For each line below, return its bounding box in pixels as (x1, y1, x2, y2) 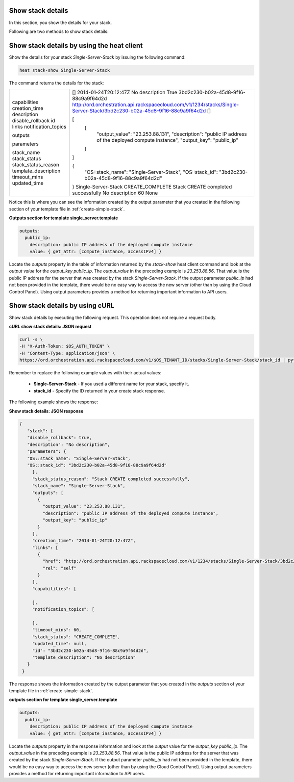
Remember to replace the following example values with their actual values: (9, 370, 162, 376)
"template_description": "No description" (32, 654, 136, 660)
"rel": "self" (42, 565, 77, 571)
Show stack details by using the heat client (9, 41, 143, 50)
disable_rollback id (12, 117, 55, 124)
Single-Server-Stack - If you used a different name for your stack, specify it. (33, 381, 190, 387)
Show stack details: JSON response (9, 408, 84, 414)
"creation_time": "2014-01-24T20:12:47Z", (32, 538, 136, 544)
